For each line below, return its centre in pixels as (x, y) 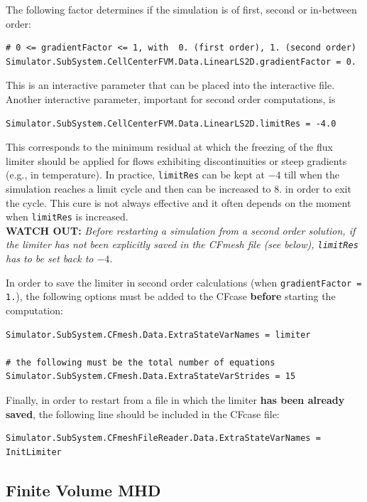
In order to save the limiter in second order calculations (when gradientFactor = (184, 282)
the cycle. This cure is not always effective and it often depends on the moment (179, 202)
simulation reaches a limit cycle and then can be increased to (138, 188)
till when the (312, 175)
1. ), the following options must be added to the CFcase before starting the (171, 296)
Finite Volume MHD (83, 490)
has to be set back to (50, 258)
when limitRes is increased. (67, 217)
